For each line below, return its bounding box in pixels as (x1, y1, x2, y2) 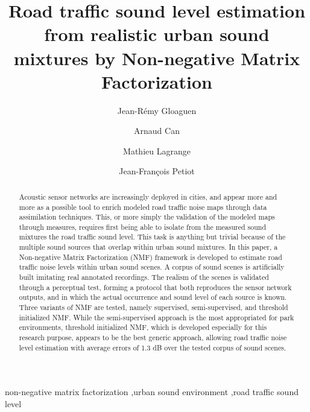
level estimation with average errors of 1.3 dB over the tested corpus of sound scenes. (19, 342, 286, 352)
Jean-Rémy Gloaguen (117, 104, 197, 116)
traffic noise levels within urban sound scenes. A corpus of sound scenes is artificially (19, 262, 285, 272)
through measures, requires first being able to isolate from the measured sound (19, 221, 267, 232)
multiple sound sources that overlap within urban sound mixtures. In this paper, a (19, 242, 278, 252)
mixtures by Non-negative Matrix (13, 45, 300, 70)
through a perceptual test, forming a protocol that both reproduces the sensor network (19, 282, 292, 292)
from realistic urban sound (44, 22, 270, 46)
